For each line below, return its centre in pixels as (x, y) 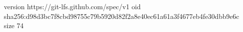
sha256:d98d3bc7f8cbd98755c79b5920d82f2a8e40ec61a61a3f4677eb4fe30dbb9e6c (121, 16)
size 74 (14, 25)
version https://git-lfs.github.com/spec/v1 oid (72, 6)
